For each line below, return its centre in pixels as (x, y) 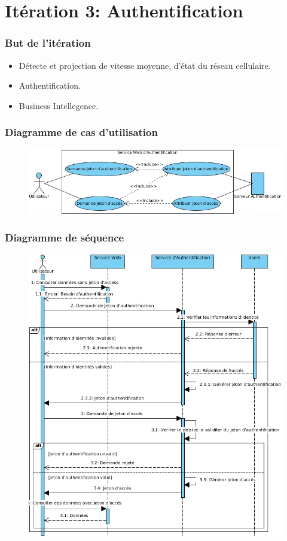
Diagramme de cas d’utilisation (81, 132)
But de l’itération (48, 43)
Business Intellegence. (59, 105)
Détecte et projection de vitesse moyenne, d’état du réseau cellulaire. (145, 65)
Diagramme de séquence (65, 237)
